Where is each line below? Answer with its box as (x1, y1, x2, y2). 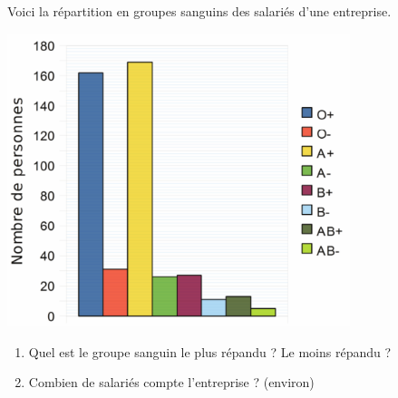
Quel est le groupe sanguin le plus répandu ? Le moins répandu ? (28, 342, 392, 361)
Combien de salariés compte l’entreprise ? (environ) (28, 373, 315, 392)
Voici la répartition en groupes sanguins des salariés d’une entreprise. (7, 2, 392, 20)
